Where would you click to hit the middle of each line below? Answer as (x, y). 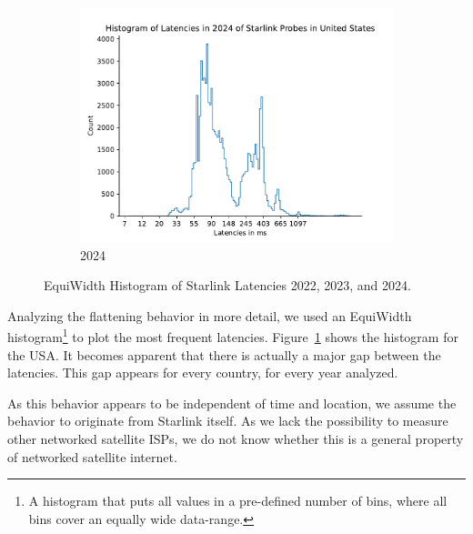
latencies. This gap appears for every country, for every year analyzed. (203, 373)
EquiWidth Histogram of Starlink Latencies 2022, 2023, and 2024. (227, 285)
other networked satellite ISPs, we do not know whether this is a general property (236, 438)
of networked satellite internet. (92, 456)
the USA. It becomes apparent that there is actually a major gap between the (224, 354)
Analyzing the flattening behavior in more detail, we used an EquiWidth (210, 315)
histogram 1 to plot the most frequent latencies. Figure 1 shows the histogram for (233, 336)
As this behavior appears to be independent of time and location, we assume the (232, 403)
